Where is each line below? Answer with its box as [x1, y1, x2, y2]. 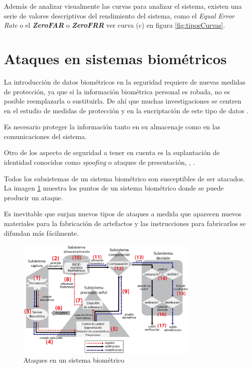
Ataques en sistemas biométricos [4, 48, 227, 68]
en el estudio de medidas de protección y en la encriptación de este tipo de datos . [4, 105, 249, 115]
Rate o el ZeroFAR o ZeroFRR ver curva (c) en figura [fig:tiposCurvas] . [4, 20, 225, 30]
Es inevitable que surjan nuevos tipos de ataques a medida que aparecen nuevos [4, 209, 242, 219]
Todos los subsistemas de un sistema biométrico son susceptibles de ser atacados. [4, 173, 245, 183]
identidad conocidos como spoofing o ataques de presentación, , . [4, 157, 195, 167]
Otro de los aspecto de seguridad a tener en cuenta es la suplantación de [4, 147, 220, 158]
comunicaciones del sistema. [4, 131, 87, 141]
